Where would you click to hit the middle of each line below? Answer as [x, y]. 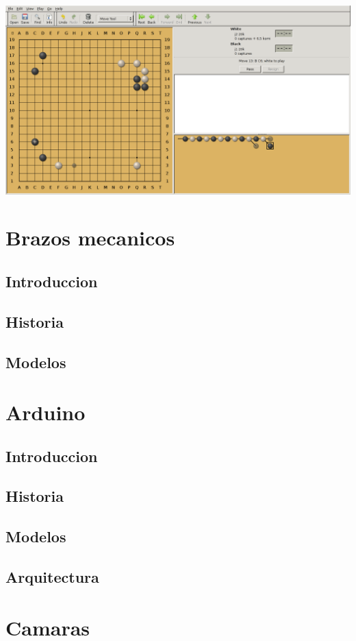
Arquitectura [52, 577]
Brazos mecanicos [90, 238]
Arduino [46, 412]
